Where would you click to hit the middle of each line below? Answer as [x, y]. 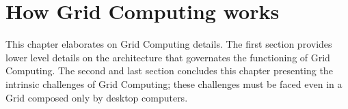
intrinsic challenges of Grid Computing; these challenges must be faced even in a [174, 83]
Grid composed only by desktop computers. [97, 97]
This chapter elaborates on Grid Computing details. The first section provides [169, 44]
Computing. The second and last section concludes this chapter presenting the [169, 71]
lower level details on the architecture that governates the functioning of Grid [168, 57]
